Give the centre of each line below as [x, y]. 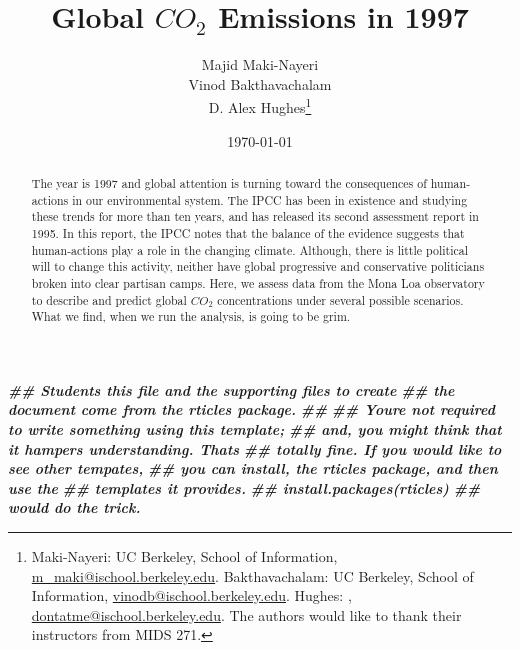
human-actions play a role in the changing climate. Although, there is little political [250, 249]
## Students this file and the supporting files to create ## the [231, 389]
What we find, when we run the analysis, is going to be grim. [191, 316]
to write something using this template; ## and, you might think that [255, 429]
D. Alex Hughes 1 [260, 105]
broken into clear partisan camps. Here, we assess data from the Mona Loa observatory [258, 282]
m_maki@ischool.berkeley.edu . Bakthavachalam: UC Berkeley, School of [252, 575]
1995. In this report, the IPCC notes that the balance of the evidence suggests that [248, 232]
